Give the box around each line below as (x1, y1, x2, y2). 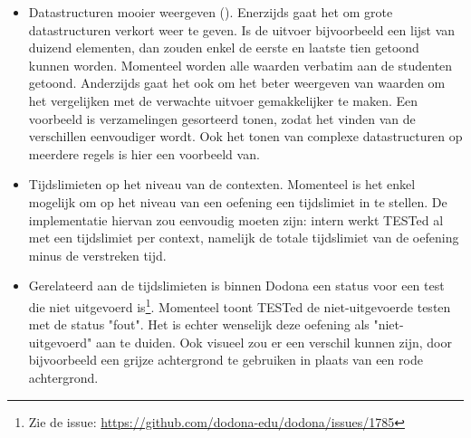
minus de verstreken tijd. (28, 245, 167, 264)
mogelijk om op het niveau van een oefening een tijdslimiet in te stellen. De (28, 192, 447, 211)
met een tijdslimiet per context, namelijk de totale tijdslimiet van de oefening (28, 228, 459, 247)
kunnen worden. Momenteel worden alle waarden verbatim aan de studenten (28, 55, 453, 74)
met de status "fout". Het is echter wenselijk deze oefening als (28, 315, 370, 334)
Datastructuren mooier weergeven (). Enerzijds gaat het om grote (28, 3, 393, 21)
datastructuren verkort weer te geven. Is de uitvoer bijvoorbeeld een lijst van (28, 20, 456, 39)
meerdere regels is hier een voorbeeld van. (28, 144, 260, 163)
